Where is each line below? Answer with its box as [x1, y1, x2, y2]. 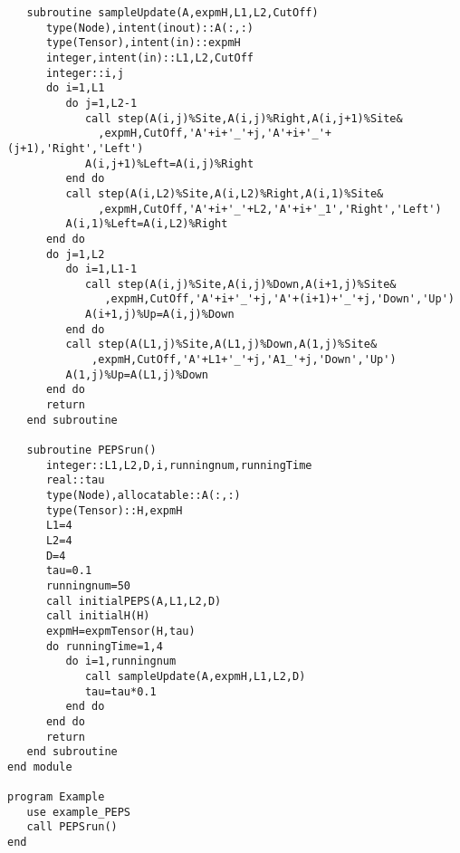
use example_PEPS [26, 805, 131, 819]
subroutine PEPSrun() [26, 444, 157, 457]
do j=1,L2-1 [65, 96, 138, 110]
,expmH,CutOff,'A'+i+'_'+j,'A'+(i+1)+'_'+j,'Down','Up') [104, 292, 455, 306]
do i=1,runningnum [65, 655, 177, 668]
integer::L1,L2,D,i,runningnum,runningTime [45, 458, 312, 472]
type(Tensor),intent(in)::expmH [45, 36, 241, 50]
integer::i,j [45, 66, 124, 80]
